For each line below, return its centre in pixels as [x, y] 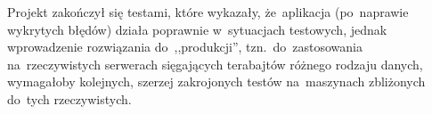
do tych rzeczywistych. [69, 98]
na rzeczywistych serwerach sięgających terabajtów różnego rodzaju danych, [215, 64]
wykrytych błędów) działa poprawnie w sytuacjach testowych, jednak [197, 29]
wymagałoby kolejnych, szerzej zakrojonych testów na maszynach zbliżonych [216, 81]
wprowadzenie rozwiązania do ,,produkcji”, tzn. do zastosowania [185, 47]
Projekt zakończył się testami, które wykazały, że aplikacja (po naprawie [208, 12]
